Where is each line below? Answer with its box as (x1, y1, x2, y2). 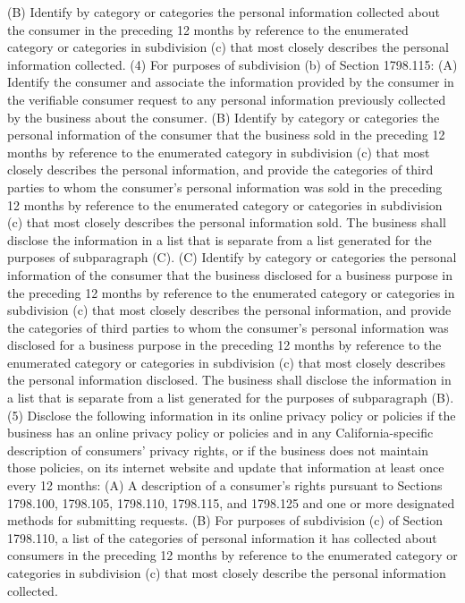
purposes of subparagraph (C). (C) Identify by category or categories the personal (7, 248, 457, 267)
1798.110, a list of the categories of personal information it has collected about (7, 528, 437, 547)
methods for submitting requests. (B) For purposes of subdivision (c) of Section (7, 511, 443, 530)
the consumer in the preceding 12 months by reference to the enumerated (7, 20, 409, 38)
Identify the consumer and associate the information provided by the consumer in (7, 72, 454, 91)
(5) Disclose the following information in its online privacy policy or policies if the (7, 405, 456, 424)
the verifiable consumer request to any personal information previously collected (7, 89, 446, 108)
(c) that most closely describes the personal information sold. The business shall (7, 213, 446, 232)
